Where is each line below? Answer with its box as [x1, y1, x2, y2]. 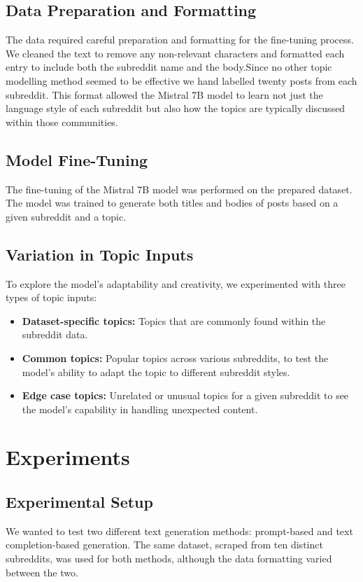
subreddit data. [22, 327, 88, 342]
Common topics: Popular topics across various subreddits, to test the [22, 350, 329, 365]
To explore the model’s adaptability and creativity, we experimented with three [6, 276, 346, 291]
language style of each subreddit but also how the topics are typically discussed [6, 101, 346, 116]
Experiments [6, 443, 130, 471]
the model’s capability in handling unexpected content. [22, 401, 258, 416]
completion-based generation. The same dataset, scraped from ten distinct [6, 537, 323, 552]
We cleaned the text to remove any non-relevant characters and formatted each [6, 46, 345, 60]
